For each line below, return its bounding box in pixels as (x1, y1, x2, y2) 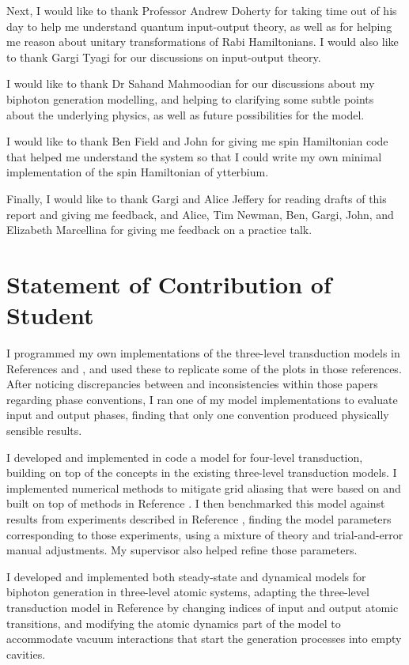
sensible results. (6, 422, 82, 438)
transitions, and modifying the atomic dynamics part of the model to (6, 614, 341, 631)
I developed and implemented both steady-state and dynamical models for (6, 568, 366, 584)
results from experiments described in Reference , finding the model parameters (6, 510, 392, 527)
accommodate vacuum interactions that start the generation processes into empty (6, 630, 402, 647)
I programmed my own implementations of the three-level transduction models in (6, 345, 400, 361)
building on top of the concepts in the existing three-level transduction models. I (6, 464, 397, 481)
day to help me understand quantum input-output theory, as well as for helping (6, 17, 392, 34)
